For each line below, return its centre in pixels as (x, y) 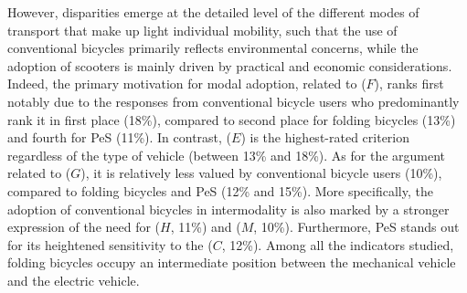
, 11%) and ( (206, 227)
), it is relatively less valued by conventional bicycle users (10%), (261, 173)
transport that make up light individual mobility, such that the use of (202, 30)
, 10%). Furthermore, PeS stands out (356, 227)
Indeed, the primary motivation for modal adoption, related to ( (187, 84)
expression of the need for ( (84, 227)
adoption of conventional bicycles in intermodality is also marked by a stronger (228, 209)
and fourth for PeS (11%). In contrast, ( (120, 137)
